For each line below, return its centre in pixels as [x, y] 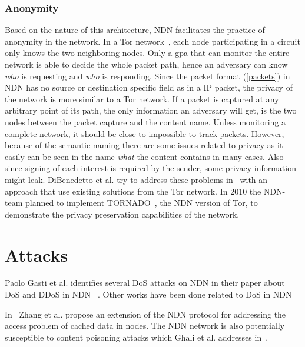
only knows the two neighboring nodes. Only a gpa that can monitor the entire [147, 53]
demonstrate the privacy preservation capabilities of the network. [122, 214]
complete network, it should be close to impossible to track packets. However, [145, 133]
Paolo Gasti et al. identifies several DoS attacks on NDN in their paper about [145, 283]
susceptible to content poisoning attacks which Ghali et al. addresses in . [137, 337]
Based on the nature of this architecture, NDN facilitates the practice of [135, 30]
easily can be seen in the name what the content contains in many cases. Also [144, 156]
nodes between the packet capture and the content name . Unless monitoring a [145, 121]
